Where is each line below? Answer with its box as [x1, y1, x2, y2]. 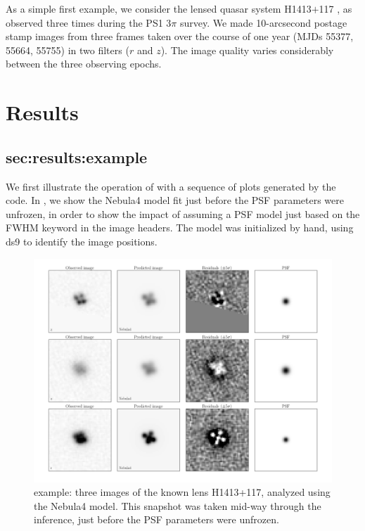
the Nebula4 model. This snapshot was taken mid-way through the [34, 498, 321, 513]
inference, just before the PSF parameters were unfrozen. [34, 512, 279, 527]
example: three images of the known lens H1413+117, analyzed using [34, 485, 331, 499]
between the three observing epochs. [6, 56, 162, 71]
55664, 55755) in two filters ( [6, 42, 129, 57]
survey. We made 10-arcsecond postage [180, 15, 347, 30]
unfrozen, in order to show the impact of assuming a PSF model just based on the [6, 206, 360, 221]
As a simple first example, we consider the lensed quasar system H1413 [6, 1, 312, 15]
